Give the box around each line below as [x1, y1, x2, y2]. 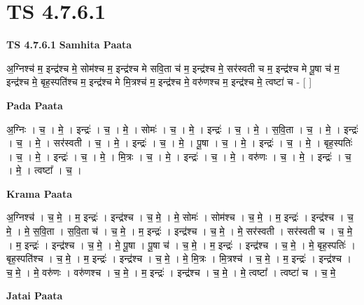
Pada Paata [6, 97, 63, 112]
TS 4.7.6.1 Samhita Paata [6, 37, 132, 52]
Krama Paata [6, 186, 72, 201]
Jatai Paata [6, 288, 63, 303]
